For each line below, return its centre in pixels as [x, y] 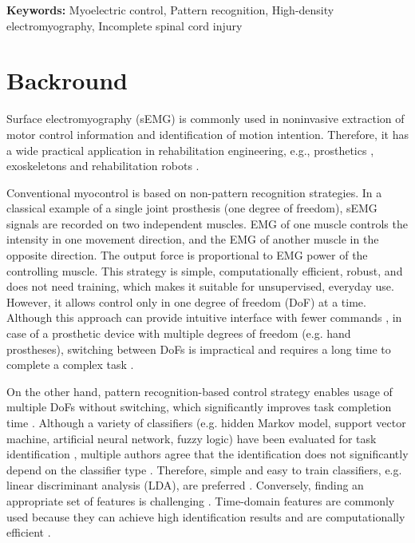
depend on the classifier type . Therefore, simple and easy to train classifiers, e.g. [204, 469]
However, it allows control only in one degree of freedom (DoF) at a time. [186, 301]
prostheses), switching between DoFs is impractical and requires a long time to [199, 349]
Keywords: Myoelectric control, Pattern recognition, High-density [170, 10]
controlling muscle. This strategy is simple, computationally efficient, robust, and [205, 270]
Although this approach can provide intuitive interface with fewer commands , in [204, 317]
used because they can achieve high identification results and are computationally [206, 516]
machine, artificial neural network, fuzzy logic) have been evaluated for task [192, 438]
